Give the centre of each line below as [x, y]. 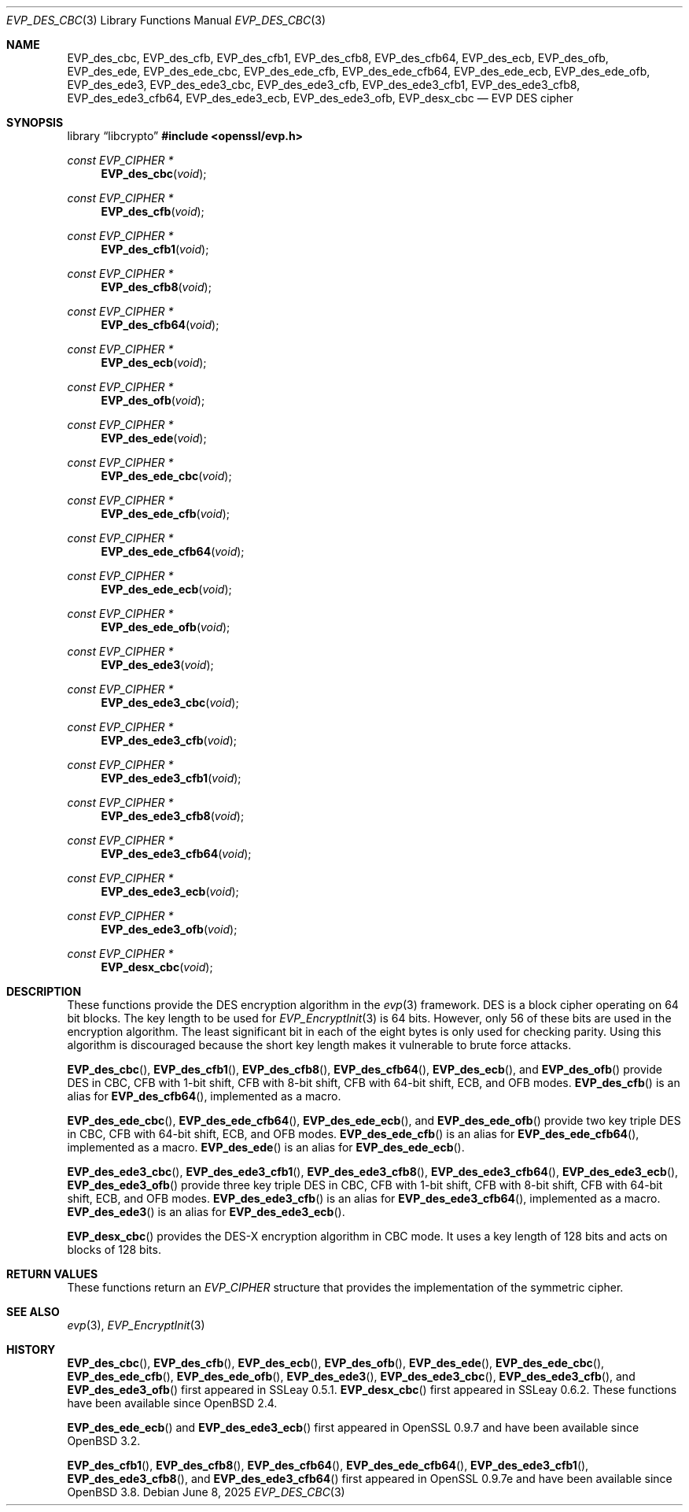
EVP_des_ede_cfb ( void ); [165, 514]
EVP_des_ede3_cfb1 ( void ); [171, 778]
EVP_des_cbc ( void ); [154, 174]
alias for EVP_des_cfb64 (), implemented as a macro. [204, 1096]
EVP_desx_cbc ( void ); [157, 967]
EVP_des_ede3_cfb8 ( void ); [173, 816]
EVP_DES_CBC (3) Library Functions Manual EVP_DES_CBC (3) [166, 20]
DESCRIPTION [44, 991]
